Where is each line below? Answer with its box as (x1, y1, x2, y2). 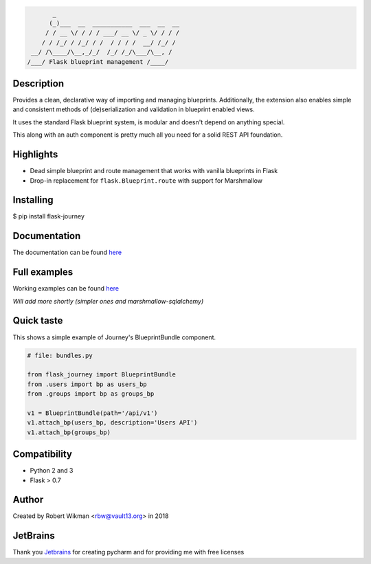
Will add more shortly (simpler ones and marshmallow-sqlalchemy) (12, 297, 204, 305)
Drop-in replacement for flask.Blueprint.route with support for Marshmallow (30, 176, 263, 185)
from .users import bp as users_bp (27, 380, 147, 388)
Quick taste (12, 315, 63, 326)
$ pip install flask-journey (12, 212, 85, 221)
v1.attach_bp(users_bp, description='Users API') (27, 419, 198, 427)
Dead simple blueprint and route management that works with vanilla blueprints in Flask (30, 167, 278, 175)
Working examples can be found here (12, 284, 120, 293)
